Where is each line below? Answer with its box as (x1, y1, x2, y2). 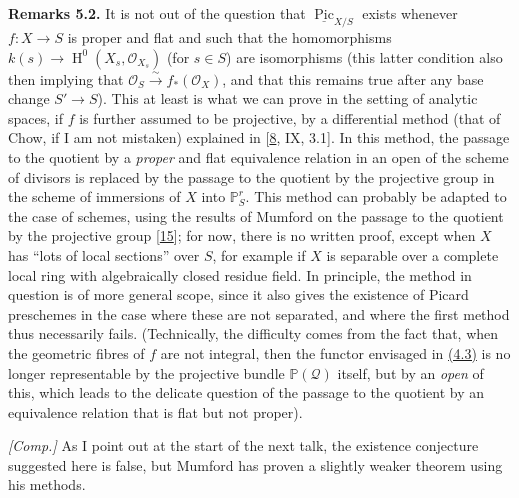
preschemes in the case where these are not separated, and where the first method (8, 303, 510, 324)
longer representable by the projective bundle (8, 362, 285, 383)
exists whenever (362, 3, 458, 23)
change (8, 88, 50, 109)
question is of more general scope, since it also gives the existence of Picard (8, 284, 469, 305)
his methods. (8, 474, 86, 495)
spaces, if (8, 107, 63, 128)
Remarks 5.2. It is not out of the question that (8, 3, 306, 23)
